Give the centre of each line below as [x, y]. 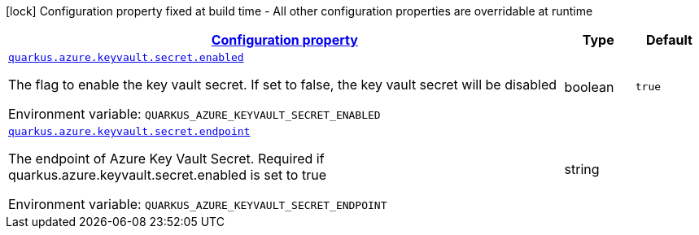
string [582, 169]
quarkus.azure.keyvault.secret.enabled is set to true [167, 175]
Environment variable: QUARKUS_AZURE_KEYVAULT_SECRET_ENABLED [194, 114]
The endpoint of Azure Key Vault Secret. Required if [166, 159]
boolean [589, 87]
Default [669, 40]
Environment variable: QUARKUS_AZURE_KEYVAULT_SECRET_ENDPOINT [198, 204]
